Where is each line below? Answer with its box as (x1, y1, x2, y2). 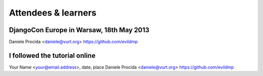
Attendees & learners (9, 7, 97, 18)
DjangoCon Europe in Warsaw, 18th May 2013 (9, 26, 150, 34)
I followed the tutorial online (9, 51, 96, 59)
